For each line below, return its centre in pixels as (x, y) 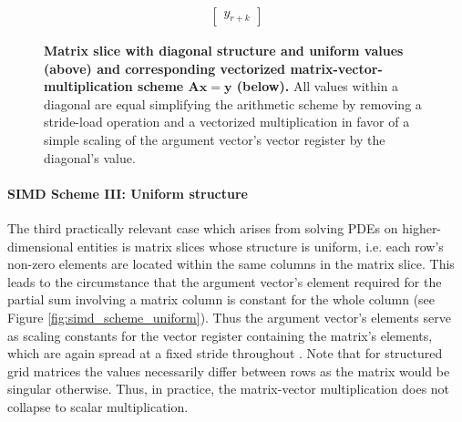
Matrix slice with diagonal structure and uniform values (224, 51)
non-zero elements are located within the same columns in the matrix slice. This (231, 264)
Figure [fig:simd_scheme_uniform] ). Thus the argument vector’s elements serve (229, 317)
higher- (422, 227)
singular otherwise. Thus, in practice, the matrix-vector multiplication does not (229, 389)
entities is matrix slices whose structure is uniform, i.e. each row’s (261, 246)
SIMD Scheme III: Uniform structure (128, 193)
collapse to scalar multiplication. (98, 406)
